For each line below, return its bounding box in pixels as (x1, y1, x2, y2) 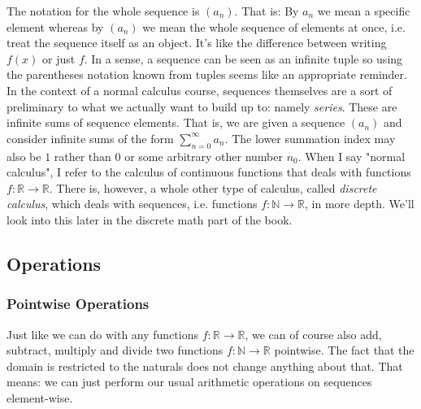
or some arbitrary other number (124, 147, 283, 164)
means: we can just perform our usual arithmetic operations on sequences (7, 373, 372, 390)
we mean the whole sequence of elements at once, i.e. (142, 18, 406, 35)
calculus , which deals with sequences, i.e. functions (7, 195, 258, 212)
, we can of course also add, (245, 325, 382, 342)
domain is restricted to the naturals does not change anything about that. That (7, 357, 403, 374)
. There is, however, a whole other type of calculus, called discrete (49, 179, 377, 196)
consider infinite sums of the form (7, 129, 174, 146)
